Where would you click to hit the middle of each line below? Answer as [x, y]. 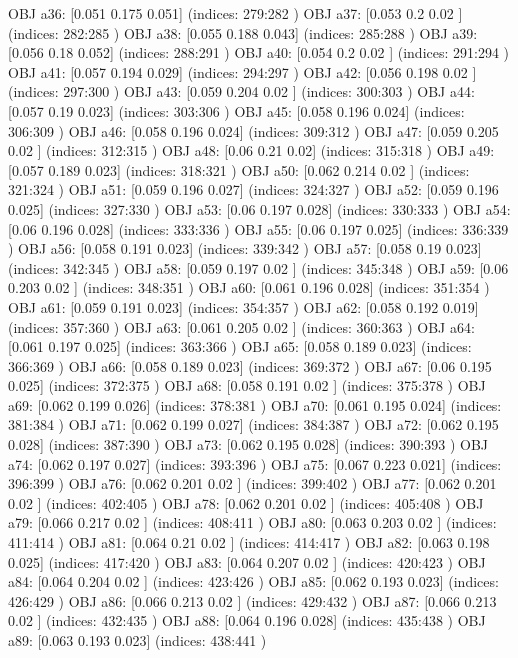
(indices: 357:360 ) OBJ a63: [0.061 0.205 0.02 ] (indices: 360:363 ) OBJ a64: [241, 326]
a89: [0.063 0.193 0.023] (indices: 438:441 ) [137, 640]
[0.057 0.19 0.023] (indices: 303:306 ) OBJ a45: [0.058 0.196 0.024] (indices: [236, 110]
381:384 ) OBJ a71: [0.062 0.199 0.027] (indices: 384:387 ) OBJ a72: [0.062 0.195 [253, 424]
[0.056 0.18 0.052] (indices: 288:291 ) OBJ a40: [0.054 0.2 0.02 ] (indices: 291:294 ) [259, 52]
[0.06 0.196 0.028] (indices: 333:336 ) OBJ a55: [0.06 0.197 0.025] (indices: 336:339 [258, 228]
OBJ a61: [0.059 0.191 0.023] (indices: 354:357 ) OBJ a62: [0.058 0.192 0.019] [243, 306]
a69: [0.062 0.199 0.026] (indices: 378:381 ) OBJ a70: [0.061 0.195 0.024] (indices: [255, 404]
